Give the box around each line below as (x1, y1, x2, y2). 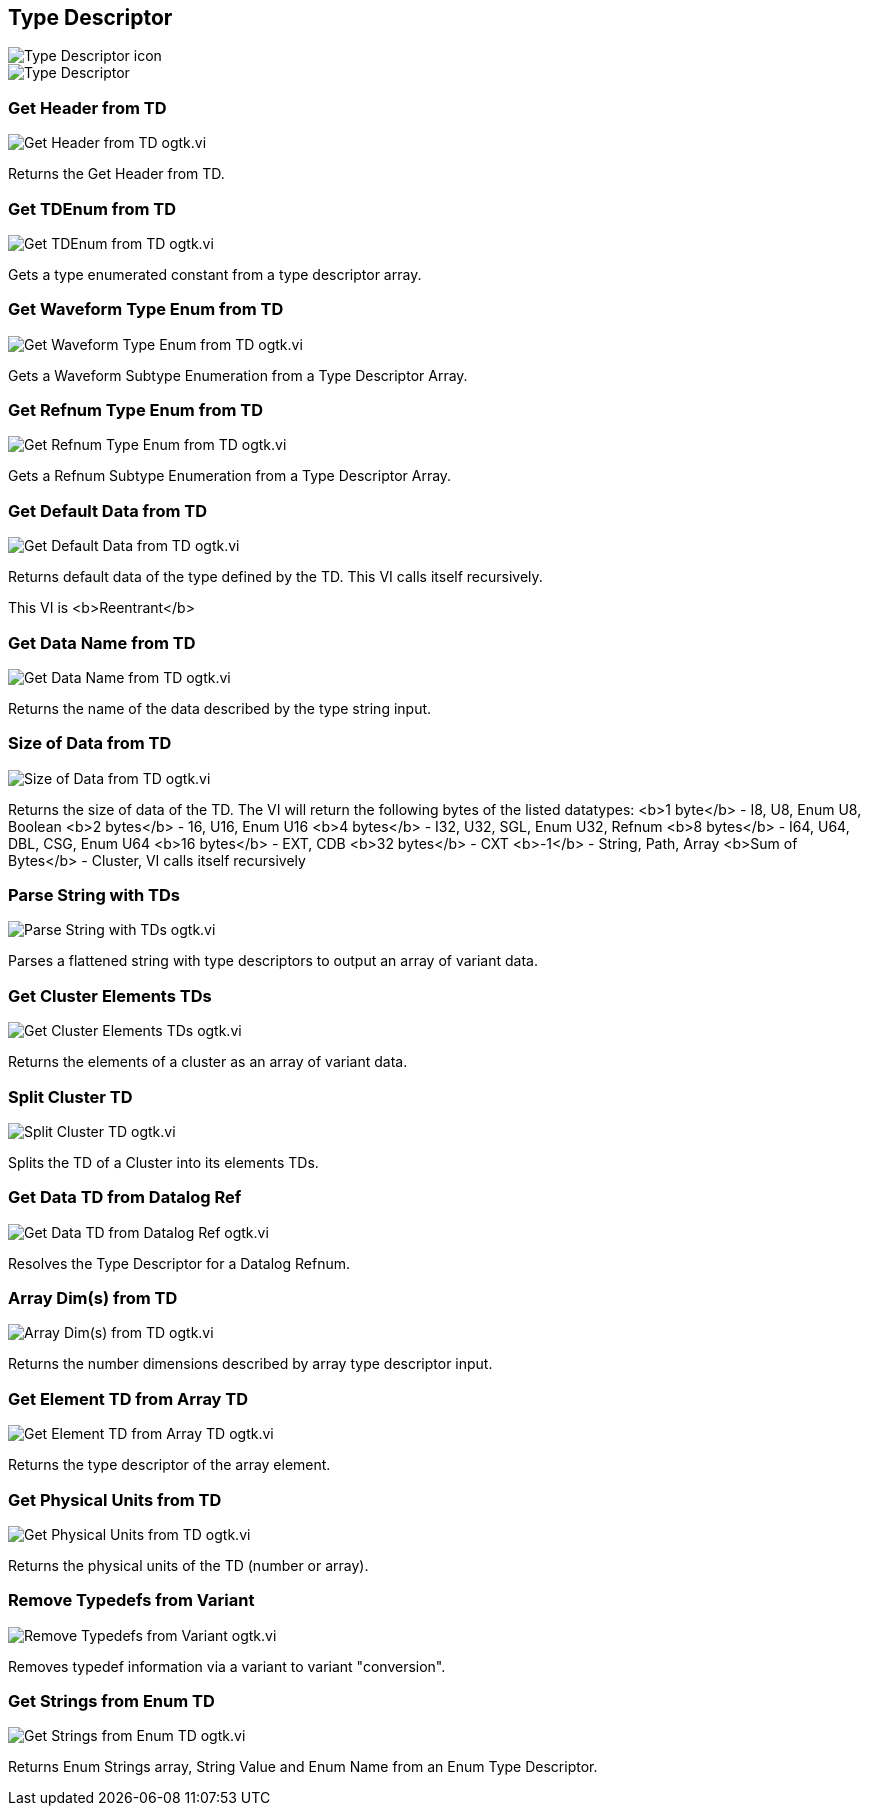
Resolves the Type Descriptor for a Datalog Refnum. (8, 1254, 350, 1272)
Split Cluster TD (8, 1086, 133, 1107)
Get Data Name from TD (8, 632, 196, 653)
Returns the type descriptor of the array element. (8, 1456, 331, 1474)
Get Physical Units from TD (8, 1489, 222, 1510)
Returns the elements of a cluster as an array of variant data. (8, 1053, 408, 1071)
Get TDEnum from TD (8, 198, 177, 219)
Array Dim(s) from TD (8, 1288, 178, 1309)
